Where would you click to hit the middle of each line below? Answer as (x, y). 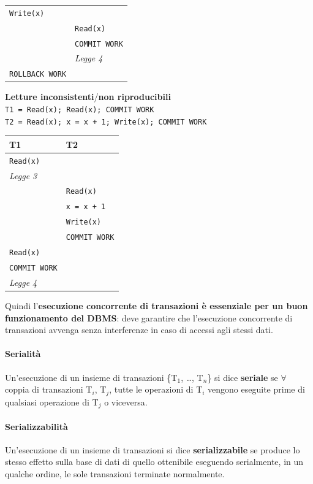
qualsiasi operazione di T (52, 401)
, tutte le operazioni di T (156, 389)
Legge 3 (23, 175)
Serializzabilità (36, 426)
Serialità (23, 354)
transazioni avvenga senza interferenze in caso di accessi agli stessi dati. (139, 330)
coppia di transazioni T (49, 389)
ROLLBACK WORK (38, 75)
